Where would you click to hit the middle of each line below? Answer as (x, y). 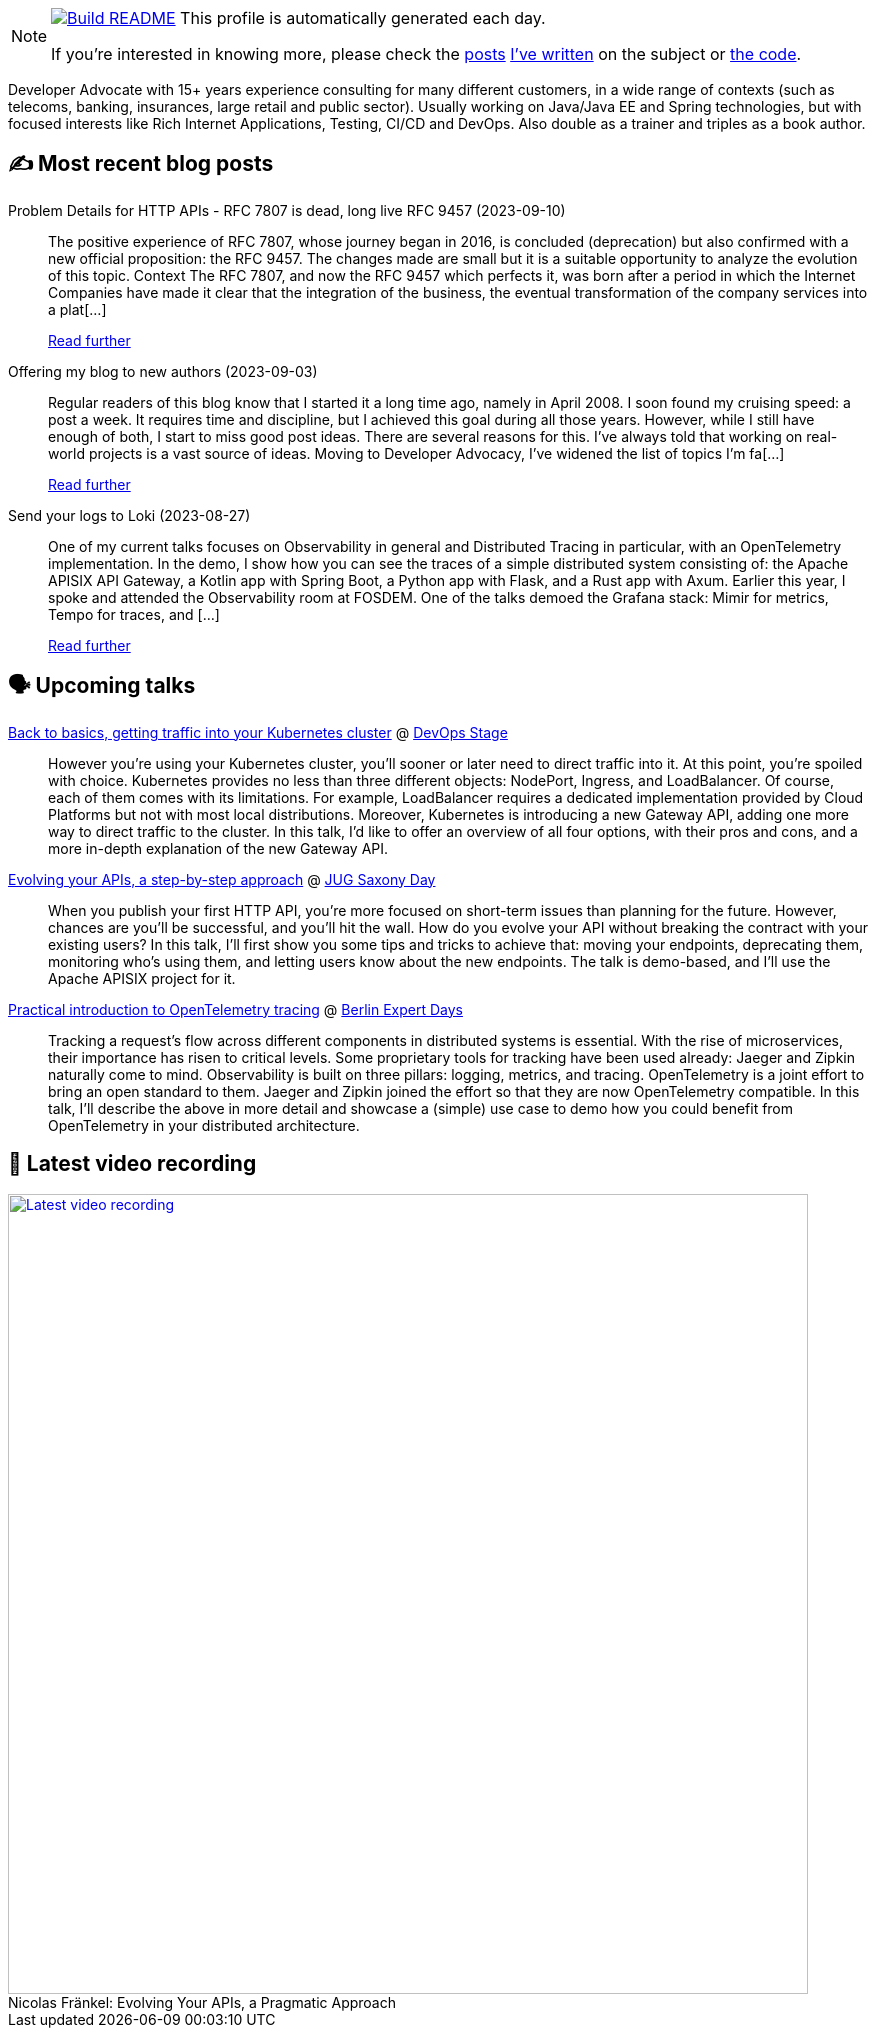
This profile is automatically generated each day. (363, 18)
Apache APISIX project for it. (142, 978)
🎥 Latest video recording (132, 1164)
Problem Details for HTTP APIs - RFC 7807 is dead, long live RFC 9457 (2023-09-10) (287, 210)
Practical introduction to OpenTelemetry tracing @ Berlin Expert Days (235, 1009)
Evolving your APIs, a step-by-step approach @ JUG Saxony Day (222, 879)
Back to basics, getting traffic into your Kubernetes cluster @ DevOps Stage (258, 732)
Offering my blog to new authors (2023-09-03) (163, 371)
